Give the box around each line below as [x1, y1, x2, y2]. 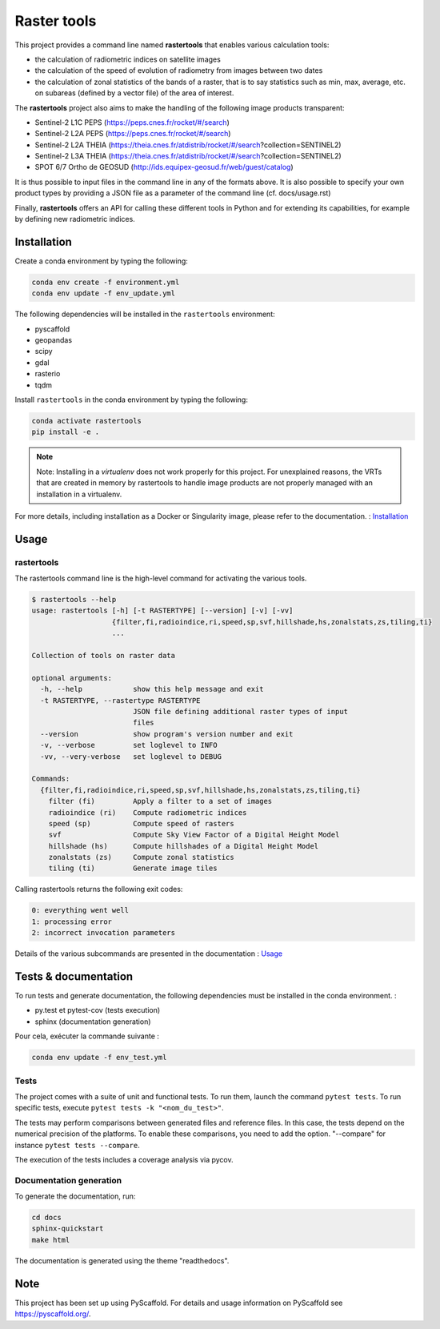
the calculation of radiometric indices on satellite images [34, 54, 222, 64]
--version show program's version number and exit [40, 729, 294, 738]
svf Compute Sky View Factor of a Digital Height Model [48, 830, 340, 840]
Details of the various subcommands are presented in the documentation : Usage [14, 949, 283, 958]
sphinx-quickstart [31, 1224, 104, 1233]
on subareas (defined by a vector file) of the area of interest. [34, 88, 234, 98]
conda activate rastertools [31, 416, 142, 425]
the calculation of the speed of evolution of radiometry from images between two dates [34, 66, 323, 75]
